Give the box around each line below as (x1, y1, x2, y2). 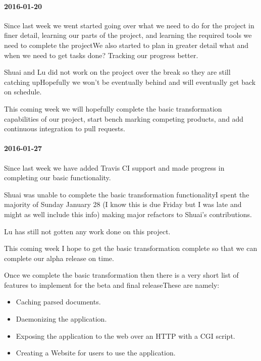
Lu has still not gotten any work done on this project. (4, 226, 171, 236)
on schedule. (4, 86, 42, 97)
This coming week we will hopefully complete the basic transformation (4, 103, 222, 114)
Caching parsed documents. (16, 296, 101, 307)
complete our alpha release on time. (4, 252, 114, 263)
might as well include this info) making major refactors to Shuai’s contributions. (4, 209, 252, 219)
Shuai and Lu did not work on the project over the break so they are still (4, 67, 231, 77)
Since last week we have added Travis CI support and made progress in (4, 162, 225, 173)
